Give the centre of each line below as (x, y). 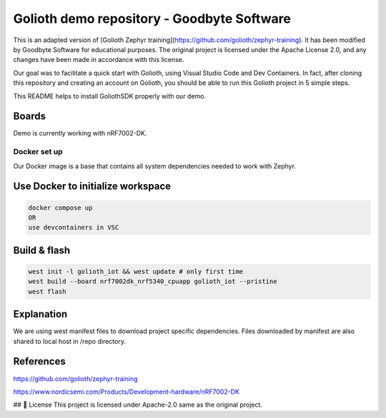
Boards (30, 117)
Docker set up (38, 152)
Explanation (40, 314)
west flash (47, 291)
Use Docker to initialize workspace (92, 187)
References (39, 361)
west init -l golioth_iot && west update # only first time (136, 271)
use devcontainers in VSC (74, 228)
